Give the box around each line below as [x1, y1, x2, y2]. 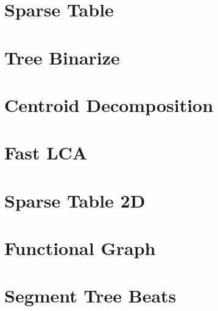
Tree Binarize [4, 44, 120, 69]
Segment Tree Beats [4, 283, 177, 308]
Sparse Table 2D [4, 187, 146, 212]
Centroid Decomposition [4, 92, 214, 117]
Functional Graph [4, 236, 156, 260]
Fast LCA [4, 140, 88, 165]
